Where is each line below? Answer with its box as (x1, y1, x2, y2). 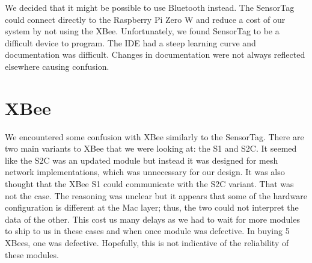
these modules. (5, 248, 59, 261)
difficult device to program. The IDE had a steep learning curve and (5, 36, 256, 49)
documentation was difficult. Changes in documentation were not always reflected (5, 48, 305, 61)
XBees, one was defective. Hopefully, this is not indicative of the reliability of (5, 237, 289, 249)
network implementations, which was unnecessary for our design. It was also (5, 166, 285, 178)
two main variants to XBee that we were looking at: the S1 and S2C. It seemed (5, 142, 297, 155)
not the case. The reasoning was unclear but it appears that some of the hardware (5, 189, 307, 202)
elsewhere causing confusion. (5, 60, 109, 72)
